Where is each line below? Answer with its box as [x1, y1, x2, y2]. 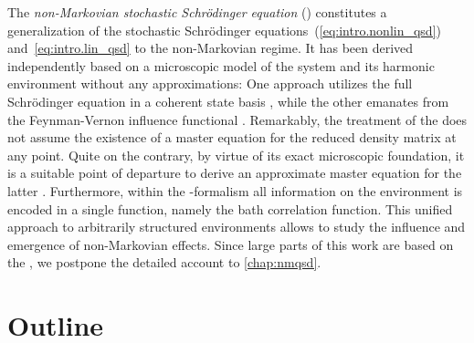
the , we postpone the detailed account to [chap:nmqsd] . [7, 253, 321, 272]
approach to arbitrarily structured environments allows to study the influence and [7, 217, 466, 236]
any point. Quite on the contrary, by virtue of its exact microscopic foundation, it [7, 145, 465, 164]
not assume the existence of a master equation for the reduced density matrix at [7, 128, 457, 147]
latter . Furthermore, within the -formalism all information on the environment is [7, 181, 463, 200]
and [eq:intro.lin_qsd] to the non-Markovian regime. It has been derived [7, 38, 414, 57]
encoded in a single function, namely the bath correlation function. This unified [7, 199, 453, 218]
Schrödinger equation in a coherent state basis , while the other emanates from [7, 91, 449, 110]
